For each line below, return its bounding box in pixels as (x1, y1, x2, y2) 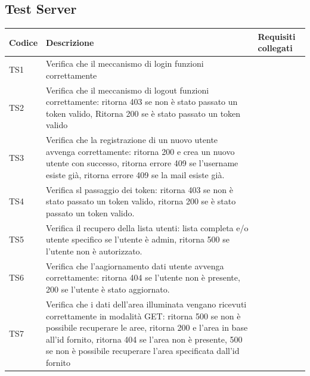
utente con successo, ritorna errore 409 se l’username (46, 157, 238, 169)
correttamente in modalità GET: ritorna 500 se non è (46, 309, 241, 322)
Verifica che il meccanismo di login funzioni (46, 57, 204, 70)
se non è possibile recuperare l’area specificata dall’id (46, 344, 240, 357)
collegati (258, 42, 293, 54)
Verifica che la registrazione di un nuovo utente (46, 133, 218, 146)
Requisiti (258, 30, 296, 42)
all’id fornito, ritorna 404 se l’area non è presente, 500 (46, 333, 243, 345)
